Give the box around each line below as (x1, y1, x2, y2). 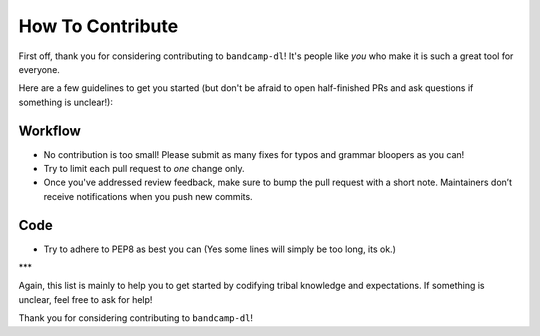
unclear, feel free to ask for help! (18, 293, 153, 305)
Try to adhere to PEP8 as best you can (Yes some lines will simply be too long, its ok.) (43, 243, 397, 255)
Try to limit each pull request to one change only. (43, 163, 245, 175)
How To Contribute (18, 15, 179, 37)
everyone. (18, 63, 60, 75)
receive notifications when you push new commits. (43, 190, 254, 202)
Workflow (18, 122, 82, 139)
